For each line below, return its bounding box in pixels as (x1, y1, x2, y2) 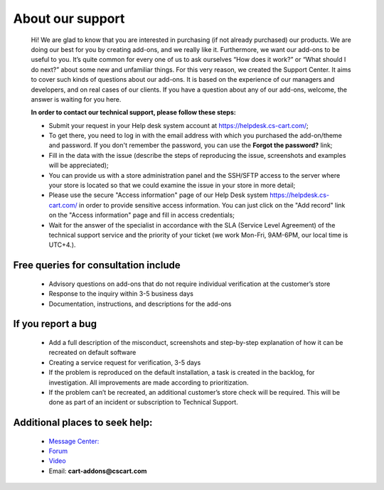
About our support (13, 11, 125, 26)
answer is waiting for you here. (31, 95, 122, 103)
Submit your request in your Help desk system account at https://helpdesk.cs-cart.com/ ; (48, 121, 309, 129)
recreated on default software (48, 348, 137, 357)
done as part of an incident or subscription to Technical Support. (48, 398, 238, 407)
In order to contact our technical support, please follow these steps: (31, 108, 236, 117)
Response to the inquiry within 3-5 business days (48, 289, 193, 298)
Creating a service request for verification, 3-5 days (48, 358, 201, 366)
